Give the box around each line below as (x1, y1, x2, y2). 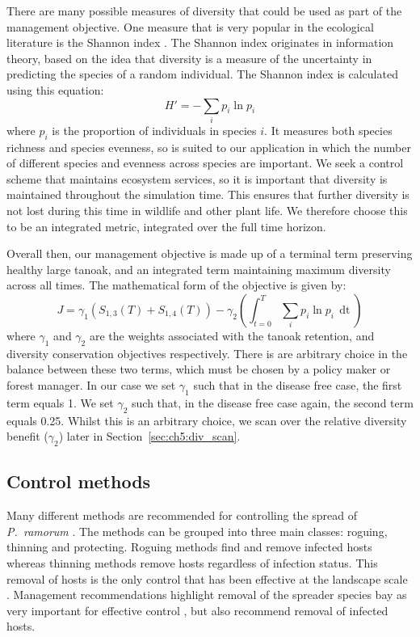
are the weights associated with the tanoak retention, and (89, 327, 375, 344)
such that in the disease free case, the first (193, 377, 402, 394)
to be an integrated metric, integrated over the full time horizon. (6, 217, 326, 234)
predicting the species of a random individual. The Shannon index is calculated (6, 65, 398, 82)
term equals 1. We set (6, 394, 114, 411)
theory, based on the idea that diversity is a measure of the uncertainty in (6, 49, 372, 66)
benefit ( (6, 428, 48, 445)
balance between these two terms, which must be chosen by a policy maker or (6, 361, 391, 378)
